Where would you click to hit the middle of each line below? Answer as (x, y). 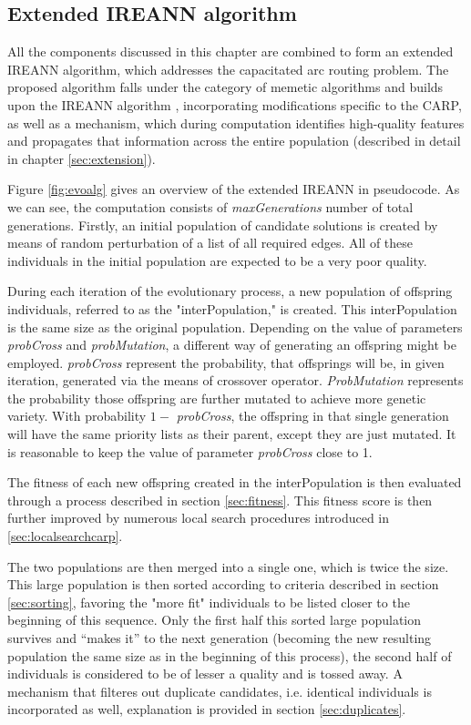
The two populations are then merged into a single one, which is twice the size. (228, 566)
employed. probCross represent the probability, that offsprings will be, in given (226, 362)
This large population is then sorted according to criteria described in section (223, 584)
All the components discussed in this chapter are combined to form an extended (230, 51)
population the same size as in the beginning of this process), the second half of (230, 655)
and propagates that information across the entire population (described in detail (234, 141)
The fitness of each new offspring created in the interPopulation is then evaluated (235, 482)
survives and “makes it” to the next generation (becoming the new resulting (220, 638)
